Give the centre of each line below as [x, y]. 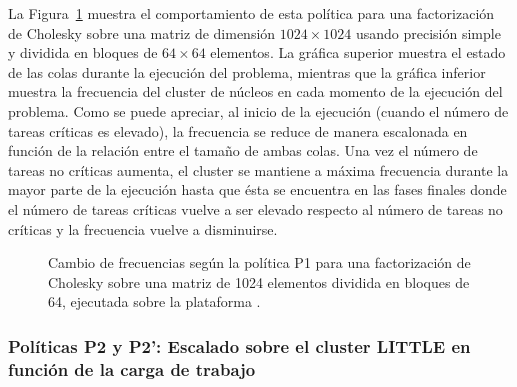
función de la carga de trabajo [132, 368]
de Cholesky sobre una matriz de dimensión [142, 32]
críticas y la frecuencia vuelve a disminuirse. [143, 228]
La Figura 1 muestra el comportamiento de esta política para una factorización [251, 13]
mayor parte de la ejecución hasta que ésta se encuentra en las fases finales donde [257, 189]
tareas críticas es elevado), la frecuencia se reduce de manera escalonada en [238, 130]
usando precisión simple [428, 32]
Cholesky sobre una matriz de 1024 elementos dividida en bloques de [259, 281]
